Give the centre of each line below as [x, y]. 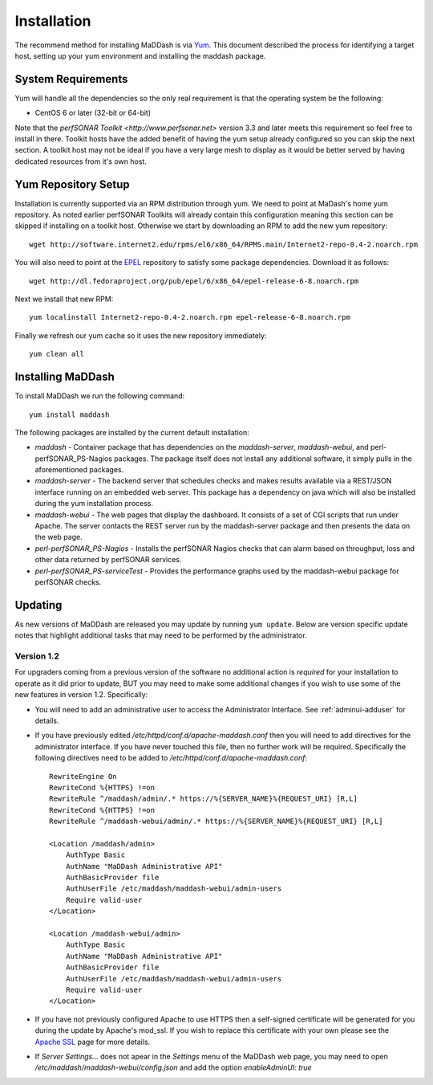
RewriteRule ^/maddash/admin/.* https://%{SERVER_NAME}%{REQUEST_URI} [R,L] [204, 799]
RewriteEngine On [83, 776]
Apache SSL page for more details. [93, 1042]
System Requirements [71, 79]
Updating [38, 605]
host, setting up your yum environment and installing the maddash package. [140, 55]
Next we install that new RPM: [64, 299]
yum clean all [57, 354]
